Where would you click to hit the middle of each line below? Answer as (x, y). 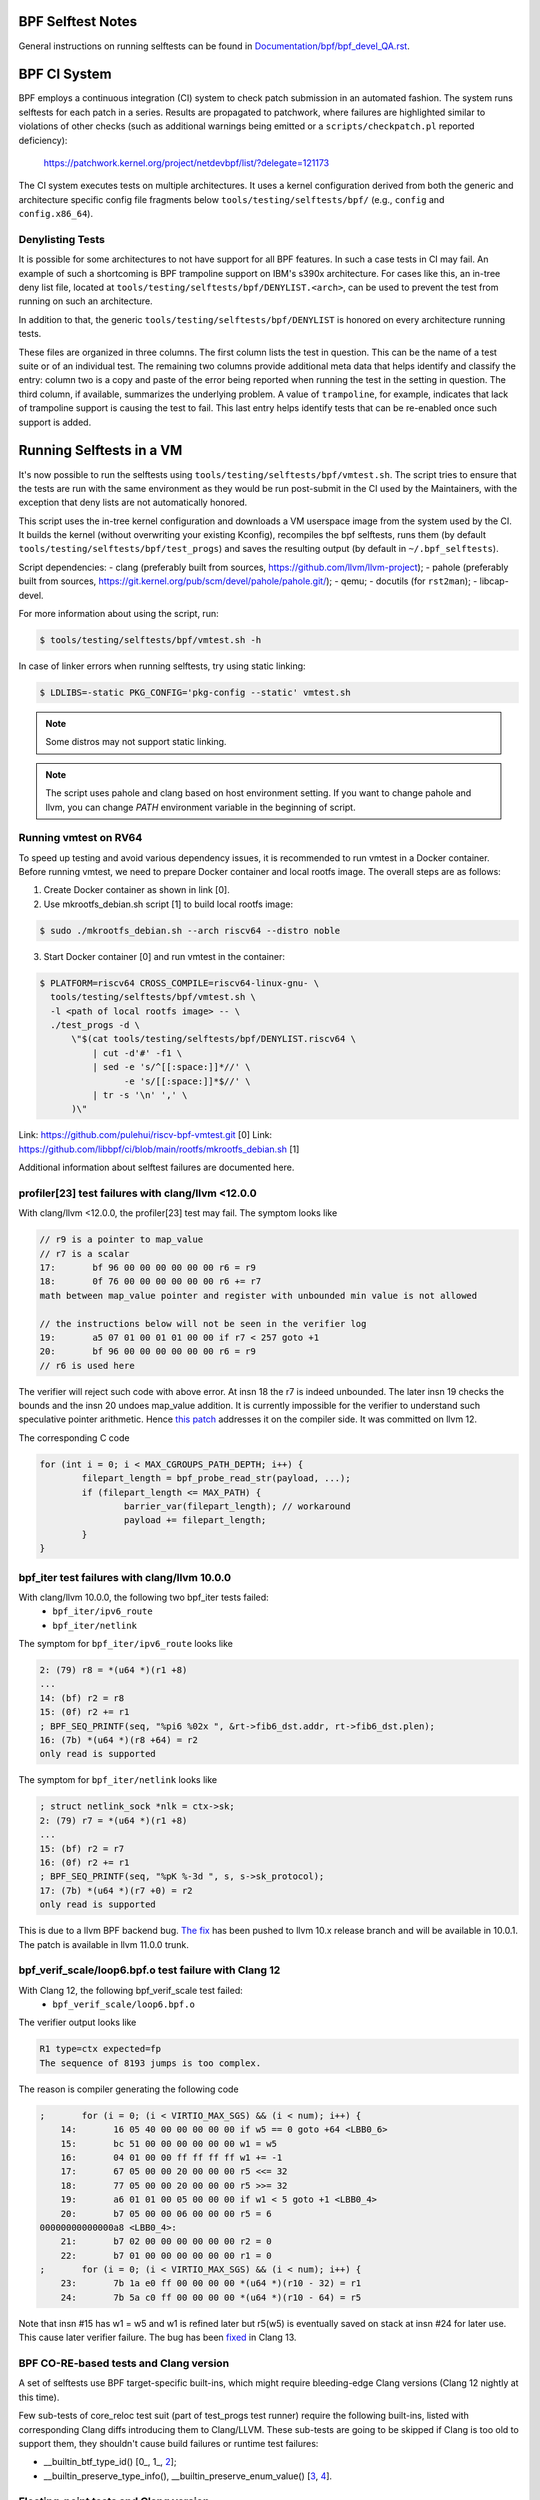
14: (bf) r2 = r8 (82, 1698)
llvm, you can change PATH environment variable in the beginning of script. (200, 807)
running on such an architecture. (86, 301)
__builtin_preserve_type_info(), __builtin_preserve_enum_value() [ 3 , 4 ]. (188, 2476)
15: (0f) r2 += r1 (84, 1712)
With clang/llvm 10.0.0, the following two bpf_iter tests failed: (143, 1597)
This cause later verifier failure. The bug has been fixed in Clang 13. (157, 2337)
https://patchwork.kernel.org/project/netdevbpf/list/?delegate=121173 (186, 162)
